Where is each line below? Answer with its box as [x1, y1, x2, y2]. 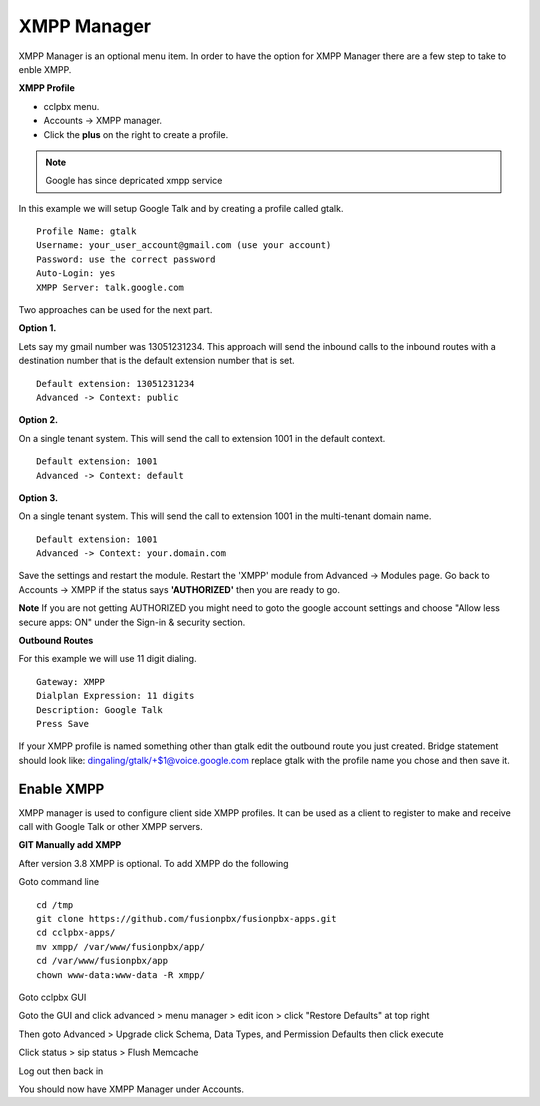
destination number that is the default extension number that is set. [18, 355, 295, 367]
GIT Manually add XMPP [18, 839, 122, 851]
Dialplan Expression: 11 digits [36, 690, 195, 702]
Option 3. [18, 491, 59, 504]
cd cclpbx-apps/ [36, 927, 116, 939]
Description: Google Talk [36, 704, 164, 715]
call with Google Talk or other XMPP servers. [18, 821, 204, 833]
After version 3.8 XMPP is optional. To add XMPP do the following [18, 857, 289, 869]
